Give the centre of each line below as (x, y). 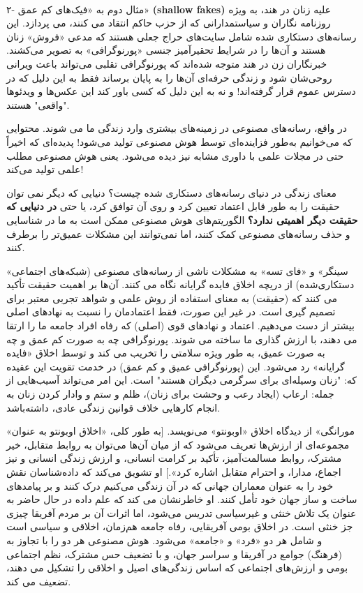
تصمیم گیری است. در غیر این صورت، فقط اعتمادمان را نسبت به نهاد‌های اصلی (171, 311)
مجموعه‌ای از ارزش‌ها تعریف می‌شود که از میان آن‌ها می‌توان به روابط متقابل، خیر (178, 444)
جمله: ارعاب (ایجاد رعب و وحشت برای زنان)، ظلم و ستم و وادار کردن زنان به (170, 394)
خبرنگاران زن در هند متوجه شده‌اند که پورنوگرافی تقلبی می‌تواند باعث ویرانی (167, 63)
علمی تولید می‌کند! (45, 169)
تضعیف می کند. (39, 581)
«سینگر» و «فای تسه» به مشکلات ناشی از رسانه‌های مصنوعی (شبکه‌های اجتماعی (177, 270)
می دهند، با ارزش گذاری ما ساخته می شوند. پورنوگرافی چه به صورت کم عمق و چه (182, 339)
